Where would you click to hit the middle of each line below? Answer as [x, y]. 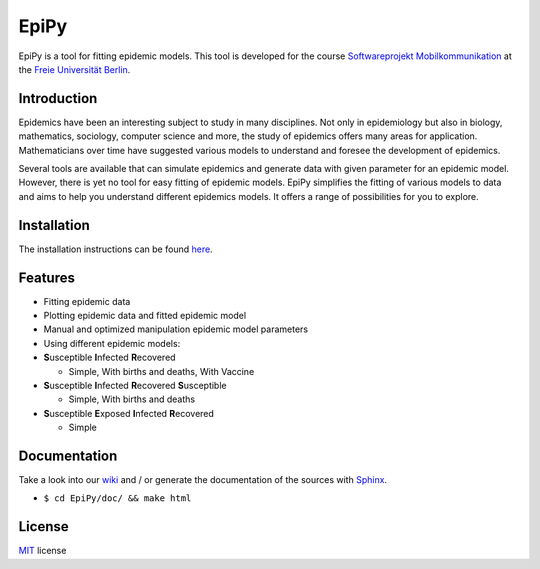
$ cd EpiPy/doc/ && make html [117, 498]
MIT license [42, 551]
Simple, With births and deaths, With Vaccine [161, 371]
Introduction [58, 98]
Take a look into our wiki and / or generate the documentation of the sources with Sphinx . [203, 480]
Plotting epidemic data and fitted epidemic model [145, 315]
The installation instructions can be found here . [116, 249]
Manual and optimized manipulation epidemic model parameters [176, 329]
